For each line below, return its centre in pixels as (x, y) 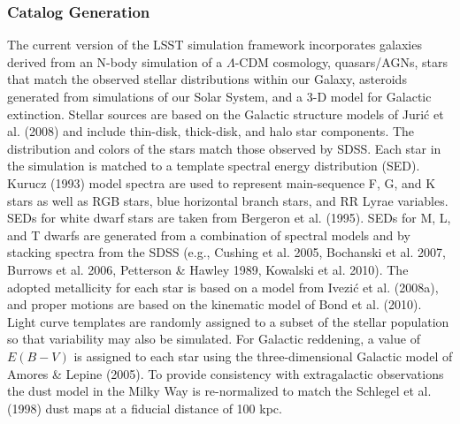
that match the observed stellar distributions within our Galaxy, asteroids (207, 79)
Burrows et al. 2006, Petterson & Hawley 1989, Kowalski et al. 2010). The (208, 269)
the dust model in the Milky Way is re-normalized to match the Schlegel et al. (219, 391)
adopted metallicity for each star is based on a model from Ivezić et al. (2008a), (223, 287)
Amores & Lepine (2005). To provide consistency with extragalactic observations (226, 373)
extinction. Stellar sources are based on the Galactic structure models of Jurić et (226, 114)
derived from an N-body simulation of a (115, 61)
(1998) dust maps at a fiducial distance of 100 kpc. (145, 408)
